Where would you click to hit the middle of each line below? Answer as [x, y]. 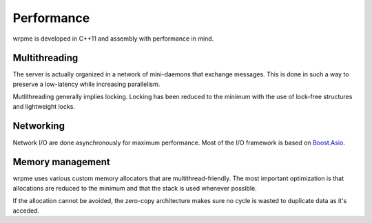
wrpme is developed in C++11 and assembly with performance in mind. [113, 39]
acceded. [26, 211]
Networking [39, 126]
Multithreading [45, 58]
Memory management [61, 162]
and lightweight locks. [44, 106]
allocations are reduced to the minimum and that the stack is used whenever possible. [135, 188]
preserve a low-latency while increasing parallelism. [86, 84]
